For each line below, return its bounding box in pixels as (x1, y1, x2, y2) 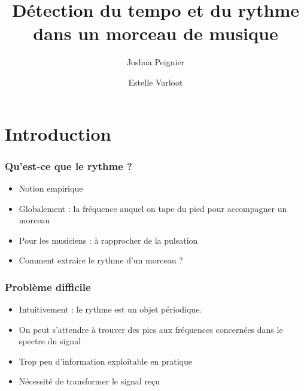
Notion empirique (19, 181, 83, 194)
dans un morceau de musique (33, 21, 278, 46)
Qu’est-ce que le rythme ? (5, 158, 132, 173)
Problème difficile (5, 279, 91, 294)
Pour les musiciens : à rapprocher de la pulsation (19, 234, 198, 246)
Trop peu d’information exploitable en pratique (19, 354, 192, 367)
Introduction (5, 121, 111, 146)
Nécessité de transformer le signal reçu (19, 375, 160, 387)
